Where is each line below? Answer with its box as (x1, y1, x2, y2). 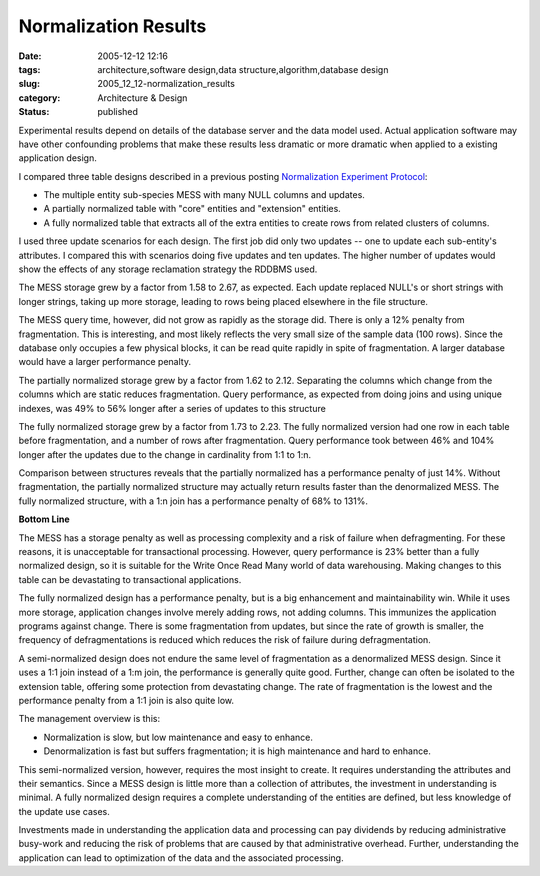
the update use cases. (18, 805, 110, 817)
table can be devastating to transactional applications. (18, 573, 242, 585)
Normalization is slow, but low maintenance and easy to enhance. (43, 731, 314, 743)
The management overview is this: (18, 713, 160, 725)
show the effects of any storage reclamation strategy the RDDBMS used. (18, 263, 318, 275)
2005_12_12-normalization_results (97, 78, 235, 90)
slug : (18, 78, 40, 90)
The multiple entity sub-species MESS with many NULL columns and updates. (43, 189, 365, 201)
